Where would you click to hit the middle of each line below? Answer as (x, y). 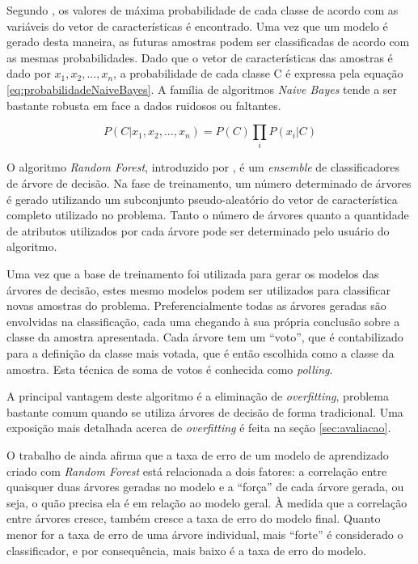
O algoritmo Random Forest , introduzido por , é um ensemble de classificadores (203, 167)
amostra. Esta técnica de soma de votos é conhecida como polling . (170, 369)
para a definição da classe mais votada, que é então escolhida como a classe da (201, 353)
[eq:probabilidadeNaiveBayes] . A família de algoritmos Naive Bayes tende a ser (202, 89)
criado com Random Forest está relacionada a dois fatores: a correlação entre (197, 471)
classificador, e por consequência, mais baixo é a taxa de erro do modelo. (186, 550)
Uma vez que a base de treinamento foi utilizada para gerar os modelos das (193, 274)
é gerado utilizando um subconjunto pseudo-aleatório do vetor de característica (202, 199)
